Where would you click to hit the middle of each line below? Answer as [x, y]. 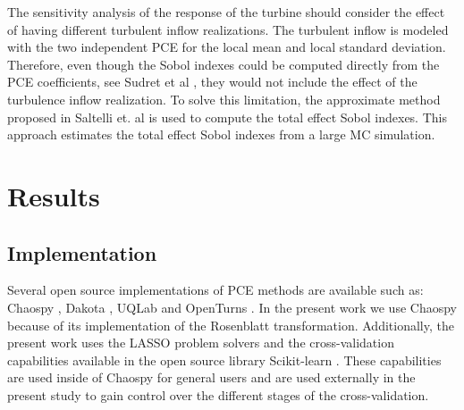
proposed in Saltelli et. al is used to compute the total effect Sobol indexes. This [227, 117]
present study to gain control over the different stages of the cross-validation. [218, 394]
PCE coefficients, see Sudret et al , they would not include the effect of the [212, 82]
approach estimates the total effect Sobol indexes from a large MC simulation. [221, 134]
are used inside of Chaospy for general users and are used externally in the [211, 377]
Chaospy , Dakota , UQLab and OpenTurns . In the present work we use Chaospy [232, 307]
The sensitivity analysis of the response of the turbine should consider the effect [226, 12]
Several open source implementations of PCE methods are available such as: [215, 290]
